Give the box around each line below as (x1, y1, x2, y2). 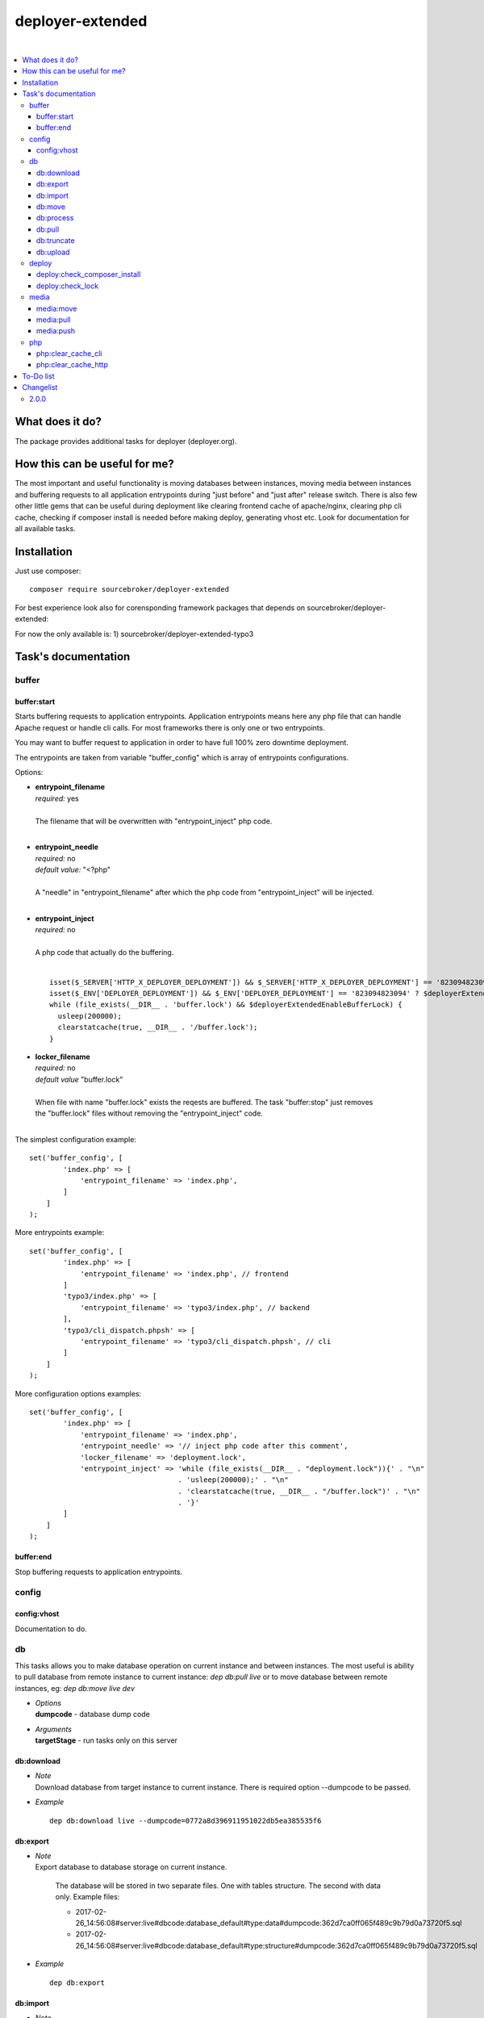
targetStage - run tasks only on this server (35, 1735, 177, 1745)
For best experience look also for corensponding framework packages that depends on (15, 602, 306, 613)
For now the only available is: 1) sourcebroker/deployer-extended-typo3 (15, 629, 254, 638)
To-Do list (22, 371, 55, 381)
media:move (36, 304, 77, 313)
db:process (36, 213, 74, 223)
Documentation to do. (15, 1623, 88, 1634)
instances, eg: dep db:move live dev (15, 1683, 136, 1693)
